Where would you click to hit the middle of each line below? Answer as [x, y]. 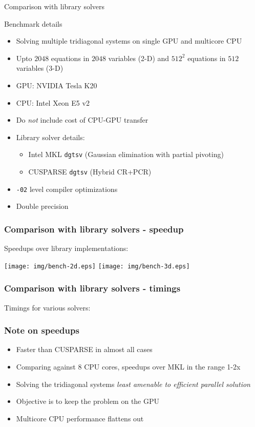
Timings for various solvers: [47, 307]
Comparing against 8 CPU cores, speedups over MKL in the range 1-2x [128, 366]
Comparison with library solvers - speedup [94, 229]
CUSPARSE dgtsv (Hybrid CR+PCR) [90, 171]
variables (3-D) [40, 68]
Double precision [42, 206]
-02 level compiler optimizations [67, 189]
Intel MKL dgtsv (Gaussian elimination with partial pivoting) [126, 154]
